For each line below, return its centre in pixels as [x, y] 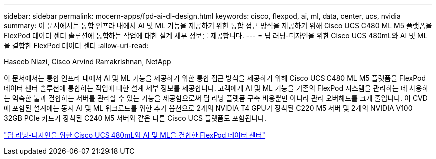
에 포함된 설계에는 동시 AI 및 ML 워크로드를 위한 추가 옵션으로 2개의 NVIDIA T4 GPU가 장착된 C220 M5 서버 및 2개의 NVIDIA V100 [208, 108]
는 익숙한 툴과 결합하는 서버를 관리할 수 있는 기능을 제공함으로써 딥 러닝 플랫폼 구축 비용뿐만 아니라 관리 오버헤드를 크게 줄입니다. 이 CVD [216, 98]
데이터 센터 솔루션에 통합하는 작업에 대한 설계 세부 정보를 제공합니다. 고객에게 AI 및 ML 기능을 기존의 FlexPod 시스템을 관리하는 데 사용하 [216, 88]
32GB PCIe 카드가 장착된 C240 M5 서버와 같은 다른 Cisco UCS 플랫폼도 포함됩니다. [135, 118]
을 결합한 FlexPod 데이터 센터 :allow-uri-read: [76, 46]
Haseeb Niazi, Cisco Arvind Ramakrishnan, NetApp [88, 62]
